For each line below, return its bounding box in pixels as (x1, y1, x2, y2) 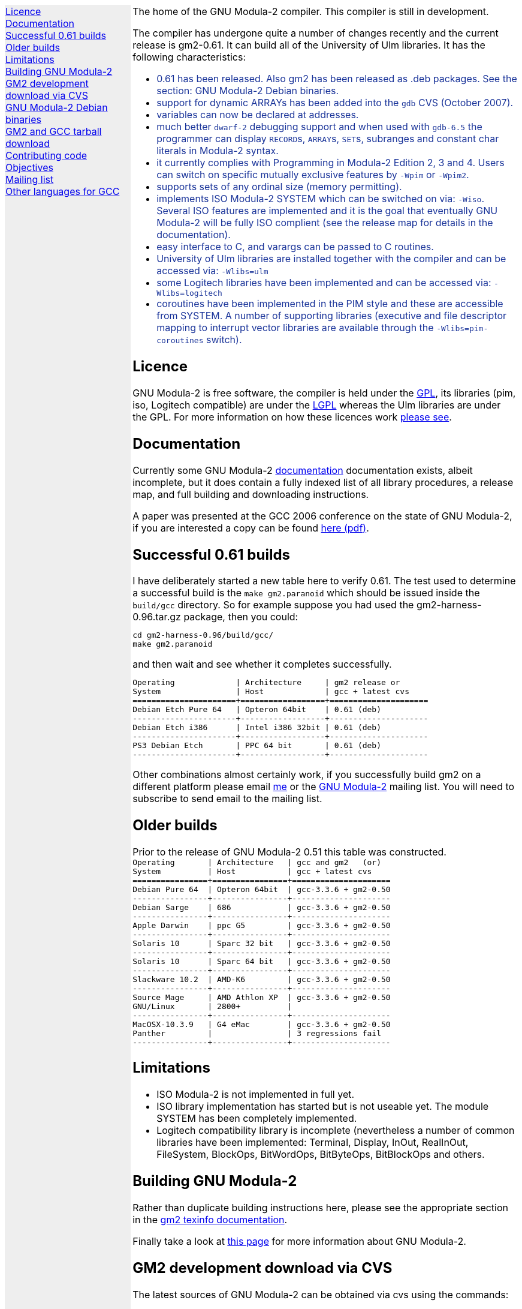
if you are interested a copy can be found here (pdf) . (132, 521, 369, 534)
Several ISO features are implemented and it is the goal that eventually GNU (156, 205, 498, 217)
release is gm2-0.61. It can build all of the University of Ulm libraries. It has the (132, 39, 485, 51)
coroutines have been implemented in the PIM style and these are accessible (156, 298, 503, 310)
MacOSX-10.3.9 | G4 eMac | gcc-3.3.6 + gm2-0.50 (132, 1020, 391, 1029)
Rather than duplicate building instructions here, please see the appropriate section (132, 1201, 509, 1214)
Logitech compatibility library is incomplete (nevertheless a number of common (156, 1124, 515, 1137)
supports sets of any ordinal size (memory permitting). (156, 181, 402, 193)
